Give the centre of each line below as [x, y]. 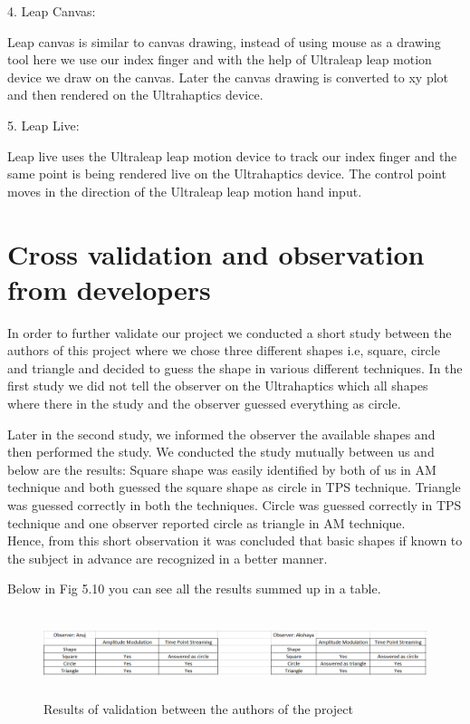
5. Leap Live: [43, 125]
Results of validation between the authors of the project [198, 709]
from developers [109, 289]
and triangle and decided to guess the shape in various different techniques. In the [235, 367]
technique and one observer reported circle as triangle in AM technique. [206, 522]
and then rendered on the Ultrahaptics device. [135, 95]
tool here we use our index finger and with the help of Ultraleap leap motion [220, 59]
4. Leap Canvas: [52, 11]
